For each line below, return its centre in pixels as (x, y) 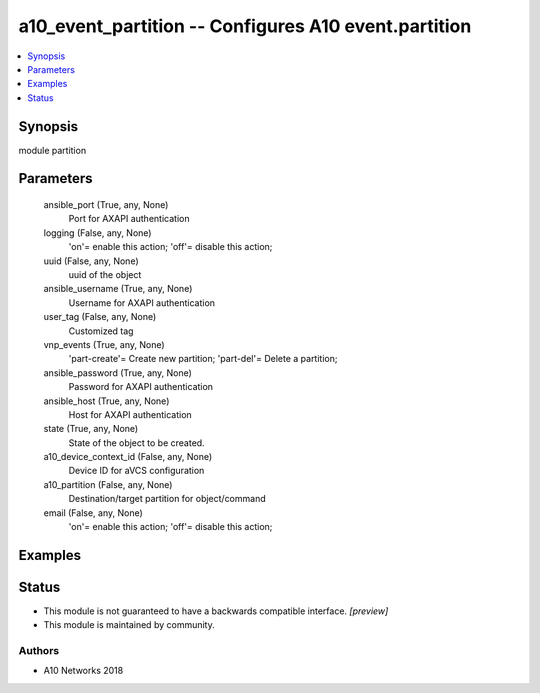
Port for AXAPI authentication (129, 219)
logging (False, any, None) (97, 232)
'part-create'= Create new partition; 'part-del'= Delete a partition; (203, 359)
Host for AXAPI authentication (130, 414)
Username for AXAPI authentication (141, 302)
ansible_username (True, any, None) (118, 289)
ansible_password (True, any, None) (117, 372)
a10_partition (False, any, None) (108, 484)
